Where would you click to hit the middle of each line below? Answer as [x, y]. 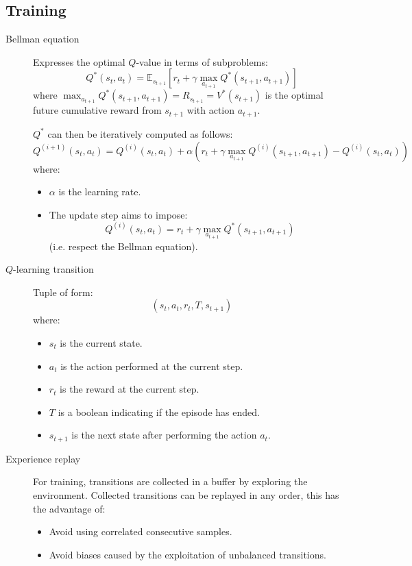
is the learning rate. [100, 192]
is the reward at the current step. [130, 389]
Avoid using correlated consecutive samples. [141, 531]
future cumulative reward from [97, 110]
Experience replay [43, 458]
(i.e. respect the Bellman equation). [123, 246]
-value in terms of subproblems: [202, 61]
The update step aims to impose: [118, 214]
